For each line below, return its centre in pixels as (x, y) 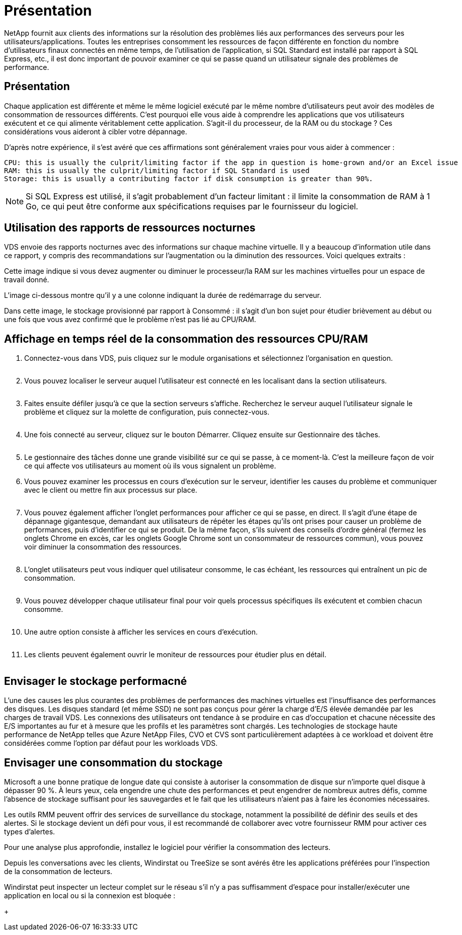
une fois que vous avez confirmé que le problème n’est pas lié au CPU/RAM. (130, 320)
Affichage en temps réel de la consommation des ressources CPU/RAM (186, 339)
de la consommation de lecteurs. (58, 871)
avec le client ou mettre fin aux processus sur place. (111, 490)
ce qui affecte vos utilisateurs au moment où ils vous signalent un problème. (150, 466)
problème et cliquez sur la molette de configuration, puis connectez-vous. (147, 412)
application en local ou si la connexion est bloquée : (90, 895)
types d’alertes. (30, 831)
